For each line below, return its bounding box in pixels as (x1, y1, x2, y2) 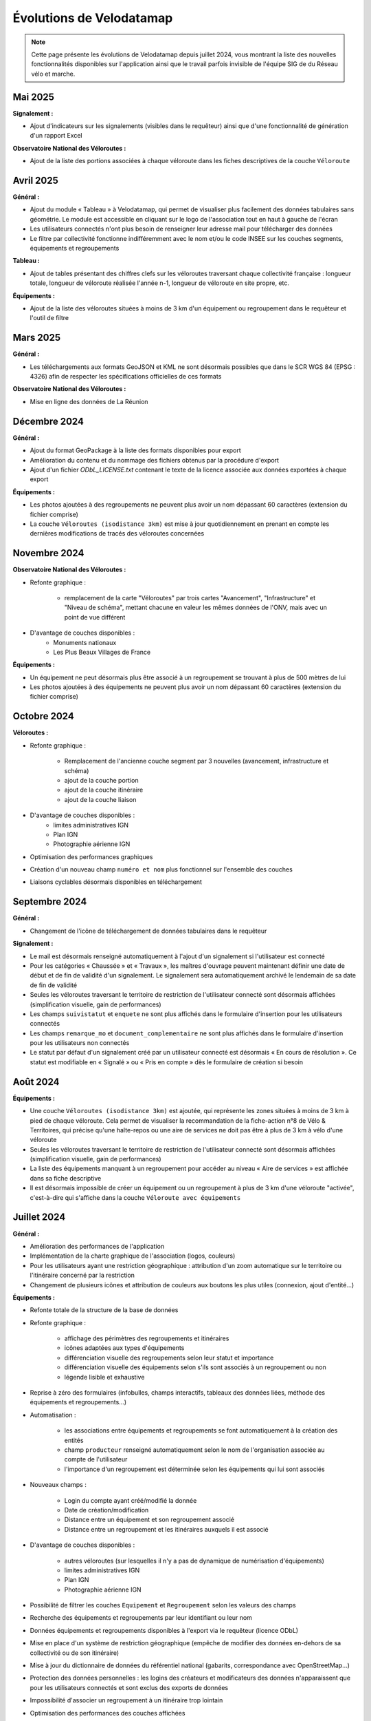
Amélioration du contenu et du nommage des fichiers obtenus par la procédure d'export (30, 456, 280, 464)
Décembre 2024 (12, 415, 84, 427)
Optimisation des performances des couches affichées (30, 1709, 185, 1717)
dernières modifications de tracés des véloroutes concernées (30, 529, 205, 538)
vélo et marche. (31, 70, 76, 78)
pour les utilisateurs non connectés (30, 1039, 130, 1047)
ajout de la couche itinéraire (64, 785, 144, 794)
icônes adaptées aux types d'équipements (64, 1344, 185, 1352)
